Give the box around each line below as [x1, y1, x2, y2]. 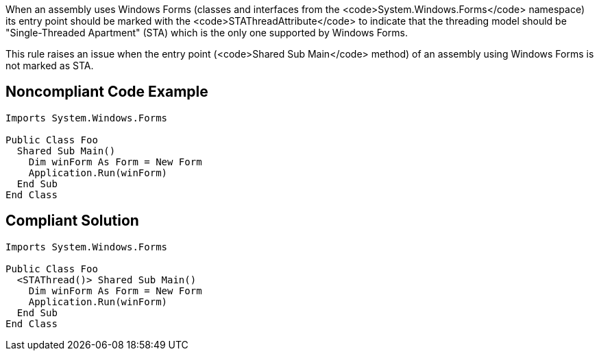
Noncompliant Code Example [5, 83, 208, 101]
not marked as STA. [5, 60, 94, 71]
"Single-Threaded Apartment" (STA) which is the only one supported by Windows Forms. [5, 27, 408, 38]
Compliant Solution [5, 212, 139, 230]
